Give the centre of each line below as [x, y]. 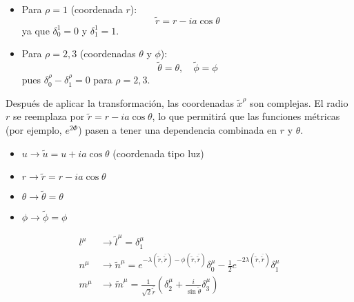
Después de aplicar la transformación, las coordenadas [120, 102]
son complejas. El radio [299, 102]
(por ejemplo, [34, 130]
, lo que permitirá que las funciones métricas [246, 116]
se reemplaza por [49, 116]
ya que [36, 30]
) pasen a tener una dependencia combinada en [178, 130]
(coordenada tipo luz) [158, 153]
